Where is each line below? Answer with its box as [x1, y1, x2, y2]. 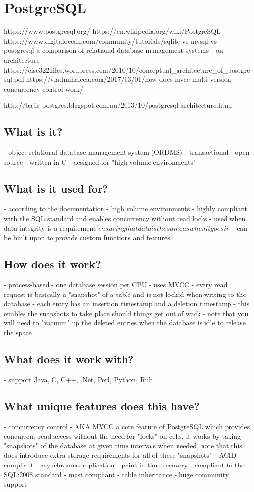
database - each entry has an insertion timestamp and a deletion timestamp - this [4, 298, 250, 309]
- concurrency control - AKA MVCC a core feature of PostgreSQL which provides [4, 421, 250, 431]
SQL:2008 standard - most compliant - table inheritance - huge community [4, 469, 229, 479]
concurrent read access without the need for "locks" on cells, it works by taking [4, 431, 241, 441]
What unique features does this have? [4, 398, 200, 413]
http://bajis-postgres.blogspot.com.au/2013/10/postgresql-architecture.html [4, 100, 232, 110]
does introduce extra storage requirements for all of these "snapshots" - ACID [4, 450, 237, 460]
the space [4, 327, 32, 338]
